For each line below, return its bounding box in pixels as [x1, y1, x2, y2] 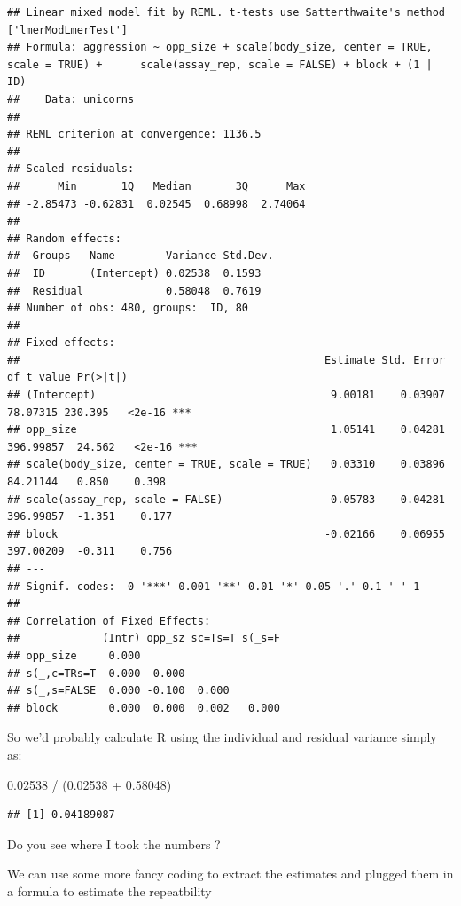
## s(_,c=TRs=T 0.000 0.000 [7, 666, 185, 680]
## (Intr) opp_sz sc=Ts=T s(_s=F [7, 632, 280, 645]
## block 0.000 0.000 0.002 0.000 [7, 701, 280, 714]
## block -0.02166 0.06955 [7, 527, 445, 540]
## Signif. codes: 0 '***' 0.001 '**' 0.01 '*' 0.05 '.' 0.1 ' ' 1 [7, 579, 420, 593]
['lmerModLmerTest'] [7, 23, 129, 36]
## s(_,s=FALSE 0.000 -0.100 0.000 [7, 684, 230, 697]
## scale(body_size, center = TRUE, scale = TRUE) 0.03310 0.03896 [7, 458, 445, 471]
